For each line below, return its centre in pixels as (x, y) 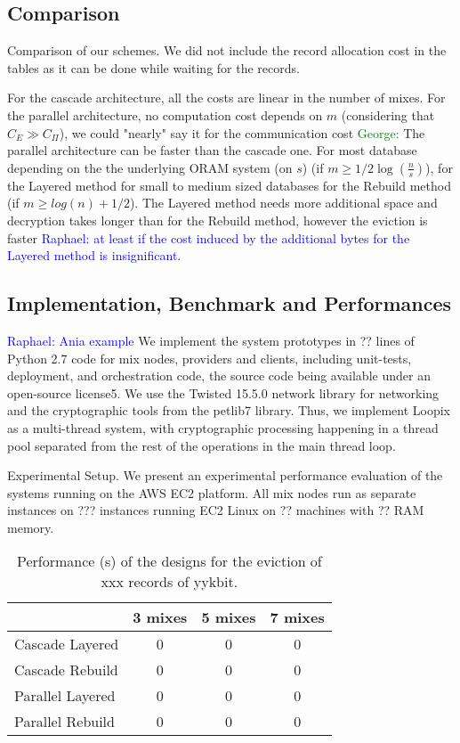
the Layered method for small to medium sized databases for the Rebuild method (229, 185)
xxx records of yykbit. (169, 582)
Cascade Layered (67, 644)
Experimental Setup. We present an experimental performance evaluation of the (225, 475)
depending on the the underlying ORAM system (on (150, 167)
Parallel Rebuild (65, 722)
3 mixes (160, 617)
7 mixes (297, 617)
